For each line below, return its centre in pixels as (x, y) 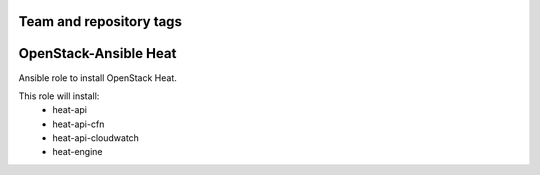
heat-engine (78, 152)
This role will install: (59, 96)
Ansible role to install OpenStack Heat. (97, 77)
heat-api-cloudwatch (96, 138)
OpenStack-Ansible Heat (97, 53)
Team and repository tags (100, 21)
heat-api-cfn (78, 124)
